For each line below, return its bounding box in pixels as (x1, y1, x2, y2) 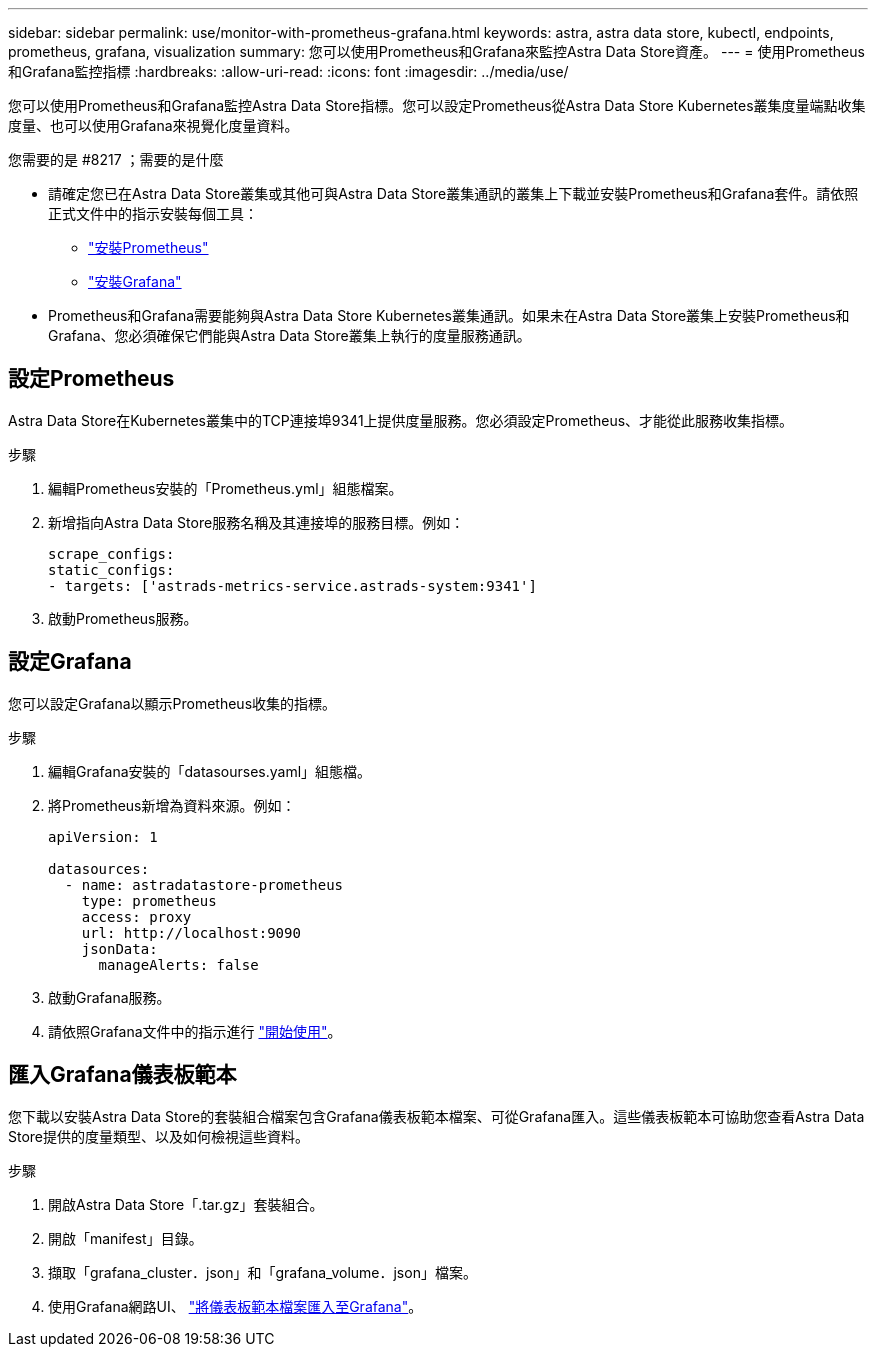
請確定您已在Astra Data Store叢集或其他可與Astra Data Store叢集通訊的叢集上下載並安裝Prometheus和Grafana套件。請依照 (48, 185, 859, 202)
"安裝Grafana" (88, 273, 182, 290)
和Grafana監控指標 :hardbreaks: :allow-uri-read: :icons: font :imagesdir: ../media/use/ (8, 63, 569, 80)
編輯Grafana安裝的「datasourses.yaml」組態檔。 (48, 762, 372, 780)
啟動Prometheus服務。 (48, 609, 198, 627)
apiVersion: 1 (48, 828, 158, 845)
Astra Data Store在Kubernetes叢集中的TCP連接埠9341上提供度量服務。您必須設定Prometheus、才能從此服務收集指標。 (8, 411, 794, 429)
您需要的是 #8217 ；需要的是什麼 (8, 151, 224, 168)
